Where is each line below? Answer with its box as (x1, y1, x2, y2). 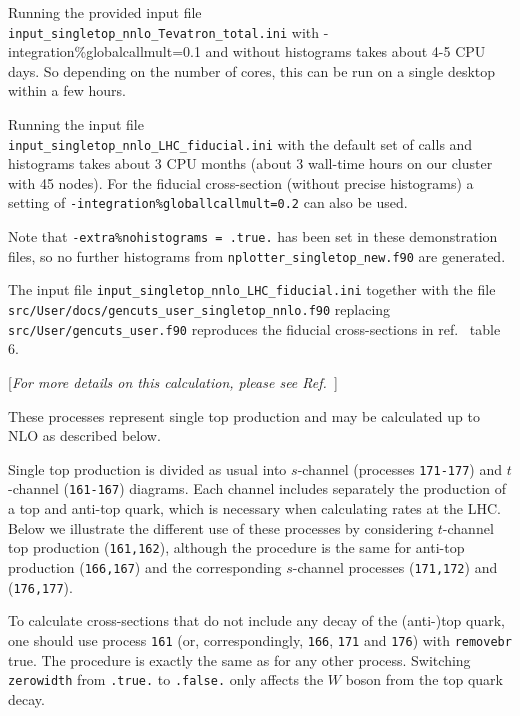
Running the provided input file (8, 2, 202, 22)
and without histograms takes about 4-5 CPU (205, 41, 486, 62)
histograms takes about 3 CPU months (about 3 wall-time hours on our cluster (8, 153, 493, 174)
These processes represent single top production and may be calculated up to (8, 405, 480, 426)
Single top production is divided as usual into (8, 458, 287, 479)
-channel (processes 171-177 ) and (297, 458, 503, 479)
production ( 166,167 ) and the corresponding (8, 556, 282, 577)
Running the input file (8, 114, 144, 135)
